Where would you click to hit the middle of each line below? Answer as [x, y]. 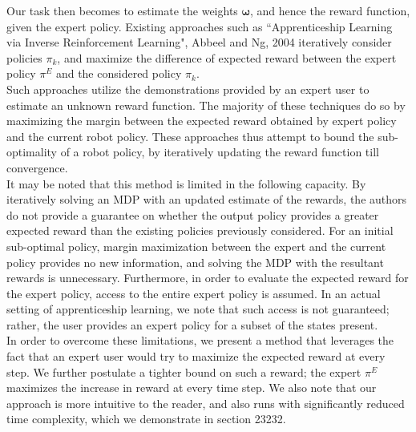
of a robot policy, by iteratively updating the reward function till [220, 152]
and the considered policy [119, 73]
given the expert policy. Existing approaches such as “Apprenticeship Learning [200, 26]
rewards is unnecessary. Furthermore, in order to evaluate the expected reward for [208, 278]
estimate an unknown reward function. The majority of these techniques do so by [206, 105]
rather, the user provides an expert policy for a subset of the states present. [192, 324]
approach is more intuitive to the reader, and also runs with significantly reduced [206, 403]
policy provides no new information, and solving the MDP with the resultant [195, 262]
